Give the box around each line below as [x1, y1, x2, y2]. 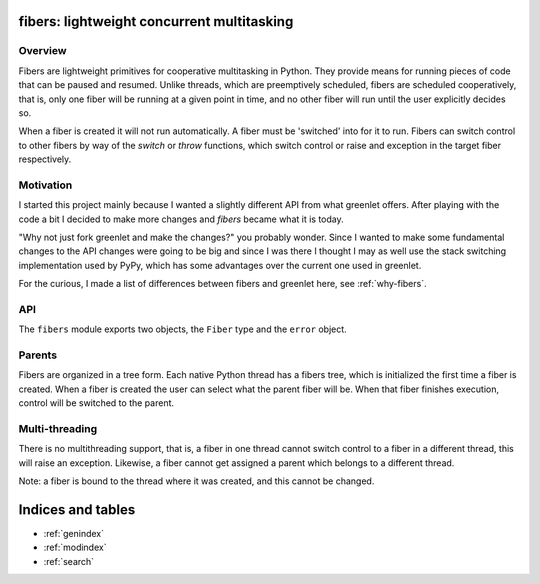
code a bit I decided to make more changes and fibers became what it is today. [18, 213, 344, 225]
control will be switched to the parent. [18, 397, 175, 409]
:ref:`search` [43, 555, 95, 567]
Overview [18, 44, 67, 58]
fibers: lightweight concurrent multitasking [18, 13, 294, 30]
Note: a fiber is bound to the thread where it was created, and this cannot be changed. [18, 475, 375, 487]
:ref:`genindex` [43, 528, 105, 540]
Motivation [18, 178, 73, 192]
